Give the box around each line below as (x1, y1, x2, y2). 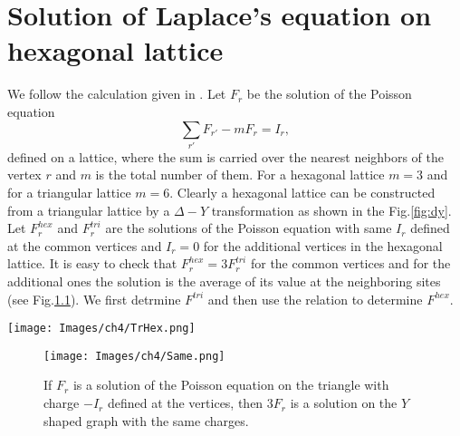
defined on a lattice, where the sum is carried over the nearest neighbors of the (7, 147, 444, 166)
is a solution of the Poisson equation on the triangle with (72, 375, 389, 394)
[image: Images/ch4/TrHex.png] (7, 322, 196, 335)
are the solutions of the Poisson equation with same (105, 218, 392, 237)
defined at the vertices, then (107, 393, 264, 412)
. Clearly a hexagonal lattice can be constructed (169, 183, 436, 202)
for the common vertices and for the (250, 254, 451, 273)
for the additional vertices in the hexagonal (203, 236, 443, 255)
